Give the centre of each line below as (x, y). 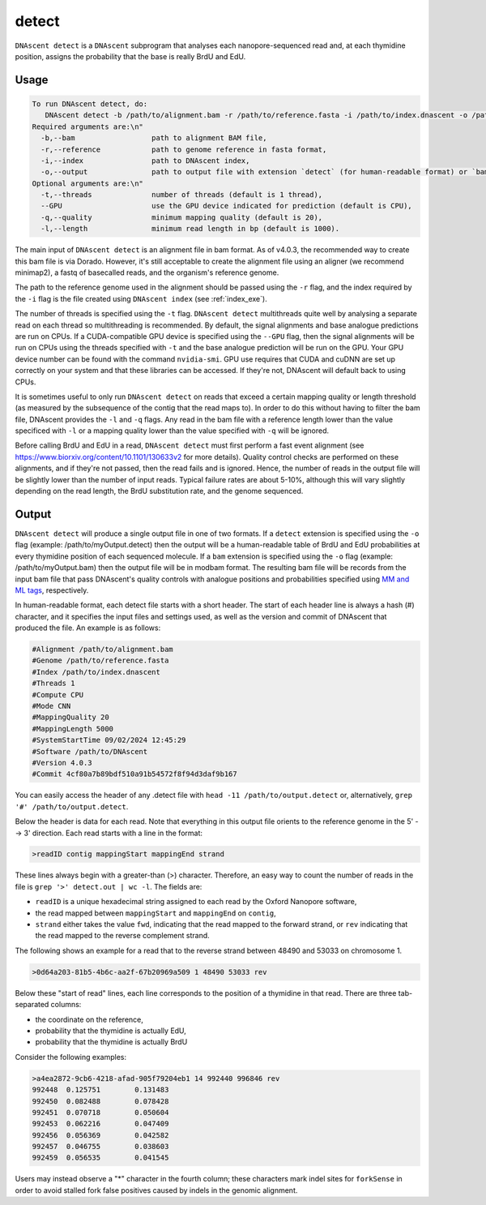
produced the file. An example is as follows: (88, 628)
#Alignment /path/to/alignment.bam (102, 650)
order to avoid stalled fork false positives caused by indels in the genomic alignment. (156, 1190)
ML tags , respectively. (52, 590)
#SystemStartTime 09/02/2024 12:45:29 (109, 740)
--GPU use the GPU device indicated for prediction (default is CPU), (226, 206)
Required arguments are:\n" (87, 127)
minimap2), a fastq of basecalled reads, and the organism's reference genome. (147, 272)
